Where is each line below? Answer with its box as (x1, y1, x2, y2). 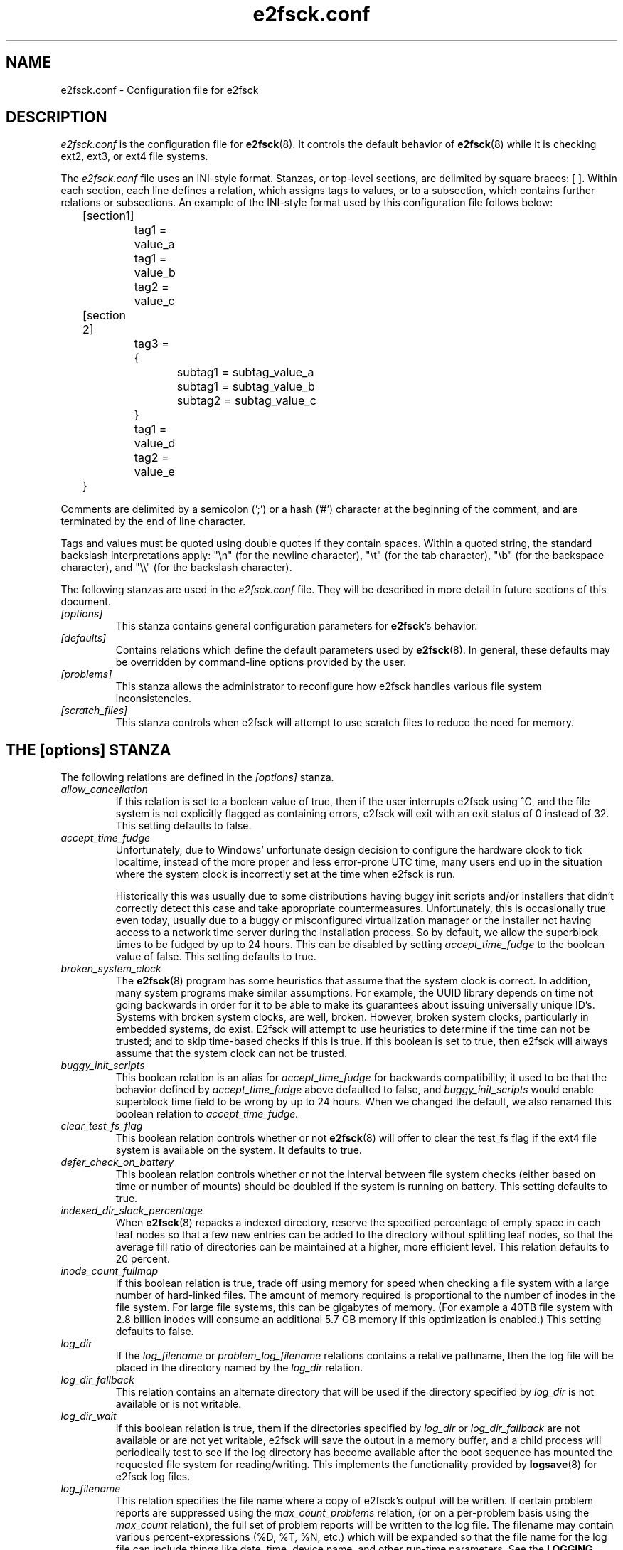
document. (60, 595, 111, 608)
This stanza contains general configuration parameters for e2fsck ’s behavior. (115, 620, 478, 632)
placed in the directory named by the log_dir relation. (115, 1361, 363, 1374)
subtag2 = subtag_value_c (176, 393, 316, 408)
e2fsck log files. (115, 1470, 191, 1483)
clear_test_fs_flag (60, 1120, 143, 1132)
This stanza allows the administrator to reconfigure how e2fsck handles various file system (115, 680, 542, 693)
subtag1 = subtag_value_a (176, 365, 314, 380)
